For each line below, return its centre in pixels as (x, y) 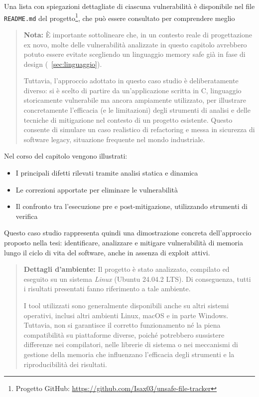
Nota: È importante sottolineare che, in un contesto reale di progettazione (138, 34)
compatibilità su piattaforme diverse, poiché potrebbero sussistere (124, 334)
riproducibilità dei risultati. (65, 364)
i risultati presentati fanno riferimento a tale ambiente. (107, 289)
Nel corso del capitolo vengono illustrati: (66, 156)
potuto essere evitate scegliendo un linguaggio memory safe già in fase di (134, 54)
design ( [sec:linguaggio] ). (63, 64)
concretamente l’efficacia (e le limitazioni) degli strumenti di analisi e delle (137, 110)
